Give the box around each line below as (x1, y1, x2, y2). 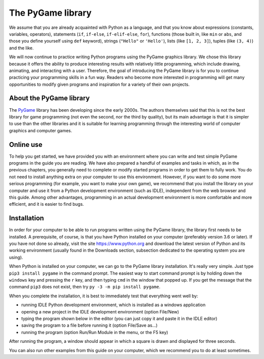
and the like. (9, 45, 34, 51)
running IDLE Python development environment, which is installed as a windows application (21, 302, 206, 308)
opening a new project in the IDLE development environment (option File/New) (21, 309, 179, 314)
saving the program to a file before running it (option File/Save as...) (21, 322, 158, 328)
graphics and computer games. (9, 127, 72, 133)
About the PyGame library (9, 94, 90, 102)
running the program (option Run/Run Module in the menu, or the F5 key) (21, 329, 168, 335)
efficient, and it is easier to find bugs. (9, 201, 84, 207)
